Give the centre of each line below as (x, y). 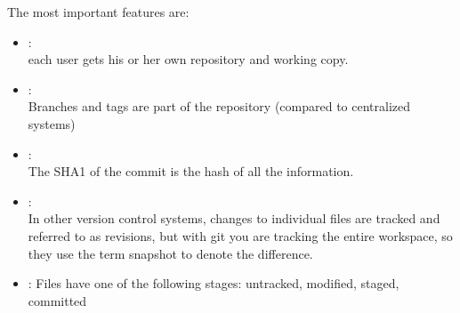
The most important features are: (98, 12)
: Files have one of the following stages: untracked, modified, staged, (214, 283)
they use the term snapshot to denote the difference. (170, 253)
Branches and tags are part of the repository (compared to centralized (219, 106)
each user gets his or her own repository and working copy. (188, 59)
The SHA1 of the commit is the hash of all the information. (191, 171)
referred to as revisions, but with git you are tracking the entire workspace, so (240, 235)
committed (57, 300)
